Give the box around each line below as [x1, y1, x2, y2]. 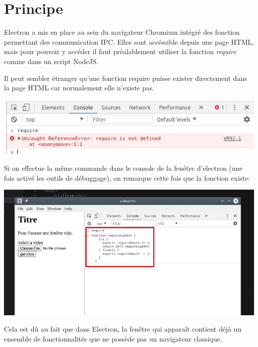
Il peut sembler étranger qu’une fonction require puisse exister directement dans [4, 72, 247, 83]
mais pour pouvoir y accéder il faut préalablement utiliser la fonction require [4, 46, 237, 57]
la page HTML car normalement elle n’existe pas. [4, 82, 154, 93]
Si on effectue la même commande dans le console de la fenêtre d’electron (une [4, 163, 243, 173]
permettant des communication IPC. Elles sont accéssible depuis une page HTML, [4, 36, 254, 47]
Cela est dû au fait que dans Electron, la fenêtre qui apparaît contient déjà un [4, 324, 242, 334]
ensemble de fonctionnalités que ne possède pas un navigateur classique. [4, 333, 222, 344]
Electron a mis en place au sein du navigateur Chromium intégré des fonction [4, 27, 240, 37]
